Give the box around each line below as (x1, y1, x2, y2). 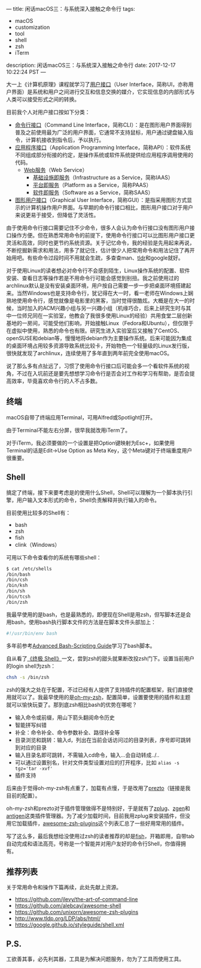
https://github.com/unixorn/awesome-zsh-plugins (14, 909, 139, 916)
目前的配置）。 (6, 792, 41, 799)
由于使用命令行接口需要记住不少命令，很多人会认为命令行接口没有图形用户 (6, 224, 190, 231)
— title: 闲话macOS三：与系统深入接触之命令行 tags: (6, 5, 136, 12)
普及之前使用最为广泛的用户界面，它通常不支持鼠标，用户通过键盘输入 (14, 129, 188, 136)
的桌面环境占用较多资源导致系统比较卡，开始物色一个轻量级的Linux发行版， (6, 342, 193, 349)
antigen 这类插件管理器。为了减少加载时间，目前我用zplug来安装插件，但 (6, 812, 185, 819)
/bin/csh (6, 577, 28, 583)
